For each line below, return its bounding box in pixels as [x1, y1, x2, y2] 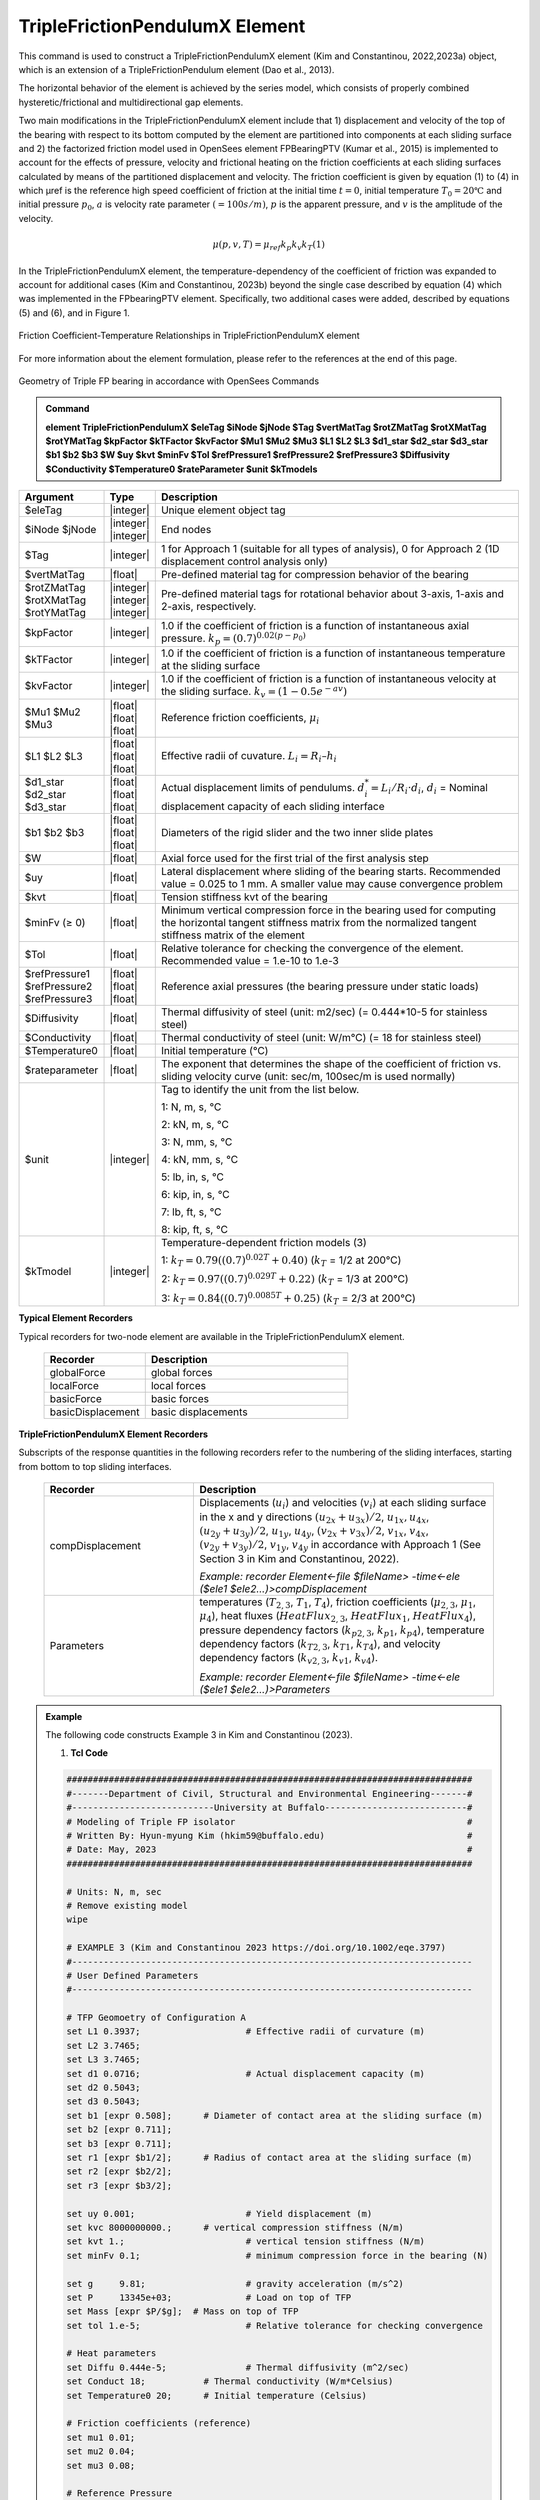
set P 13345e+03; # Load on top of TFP [66, 2291, 352, 2303]
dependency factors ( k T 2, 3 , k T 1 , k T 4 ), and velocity [199, 1636, 441, 1653]
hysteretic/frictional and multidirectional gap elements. [18, 96, 244, 108]
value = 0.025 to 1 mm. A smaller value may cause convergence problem [160, 877, 504, 891]
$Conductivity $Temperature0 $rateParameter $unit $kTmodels [45, 463, 318, 475]
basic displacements [150, 1405, 249, 1419]
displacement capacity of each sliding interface [160, 800, 385, 814]
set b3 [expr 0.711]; [66, 2138, 173, 2149]
